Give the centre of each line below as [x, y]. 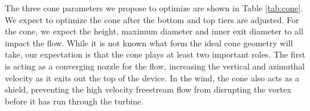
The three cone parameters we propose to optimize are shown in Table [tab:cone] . [154, 8]
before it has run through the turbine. [74, 101]
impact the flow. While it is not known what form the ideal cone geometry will [149, 42]
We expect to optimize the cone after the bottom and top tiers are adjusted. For [152, 19]
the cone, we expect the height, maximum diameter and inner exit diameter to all [154, 31]
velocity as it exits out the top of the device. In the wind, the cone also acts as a [152, 77]
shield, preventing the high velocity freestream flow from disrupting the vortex [148, 89]
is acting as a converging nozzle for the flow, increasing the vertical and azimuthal [155, 66]
